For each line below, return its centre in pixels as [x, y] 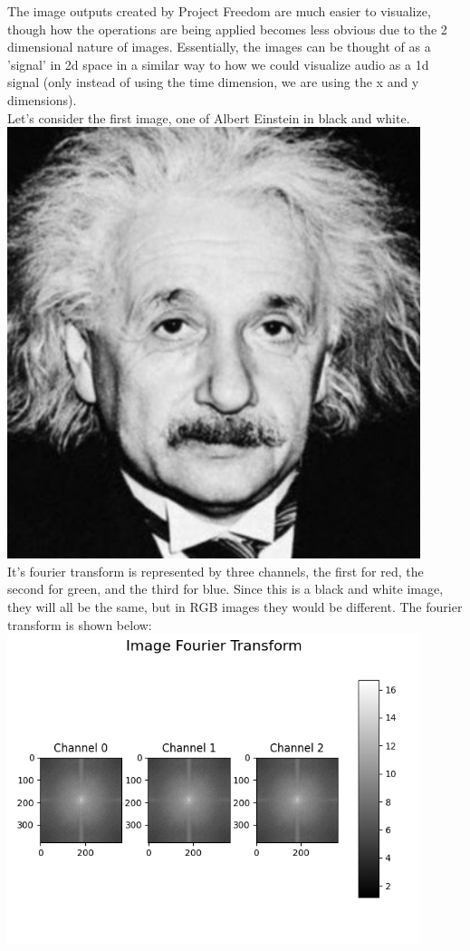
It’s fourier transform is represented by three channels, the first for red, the [216, 571]
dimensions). [42, 99]
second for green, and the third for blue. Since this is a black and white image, [225, 589]
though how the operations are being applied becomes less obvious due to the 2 [227, 29]
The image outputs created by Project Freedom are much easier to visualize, [219, 11]
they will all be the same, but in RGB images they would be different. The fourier [235, 606]
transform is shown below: [80, 624]
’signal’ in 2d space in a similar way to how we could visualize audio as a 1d [218, 64]
